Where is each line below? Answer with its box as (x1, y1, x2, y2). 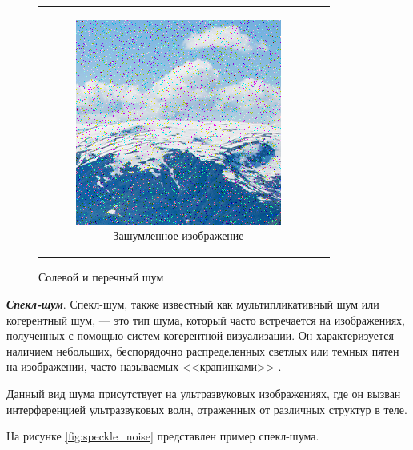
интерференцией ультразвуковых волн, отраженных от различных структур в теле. (6, 400, 407, 417)
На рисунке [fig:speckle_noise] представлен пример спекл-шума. (6, 428, 319, 444)
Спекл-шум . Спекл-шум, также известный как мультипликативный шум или (6, 296, 379, 313)
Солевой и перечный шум (38, 269, 164, 285)
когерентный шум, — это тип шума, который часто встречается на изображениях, (6, 311, 406, 328)
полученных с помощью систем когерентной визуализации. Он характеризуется (6, 327, 394, 344)
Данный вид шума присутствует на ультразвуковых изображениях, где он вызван (6, 385, 401, 401)
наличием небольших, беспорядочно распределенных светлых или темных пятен (6, 342, 399, 359)
